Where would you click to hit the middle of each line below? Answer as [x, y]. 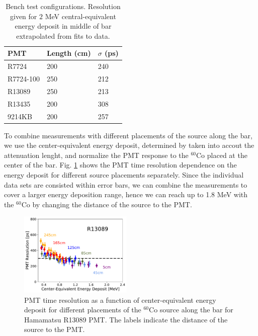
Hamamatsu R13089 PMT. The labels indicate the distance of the [126, 319]
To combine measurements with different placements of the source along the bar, [128, 135]
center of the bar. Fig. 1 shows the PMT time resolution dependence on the [120, 165]
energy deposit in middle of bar [63, 26]
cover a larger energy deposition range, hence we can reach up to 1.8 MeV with [126, 194]
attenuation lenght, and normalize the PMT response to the [96, 155]
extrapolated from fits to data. [63, 35]
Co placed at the [222, 155]
